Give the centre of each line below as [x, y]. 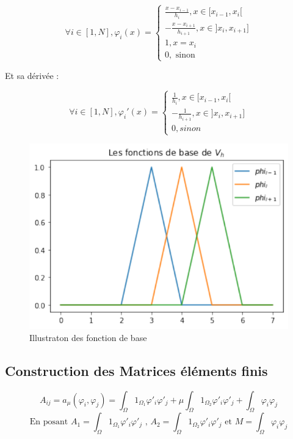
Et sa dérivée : [32, 75]
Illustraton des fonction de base [88, 337]
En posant [49, 422]
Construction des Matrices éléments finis [136, 370]
